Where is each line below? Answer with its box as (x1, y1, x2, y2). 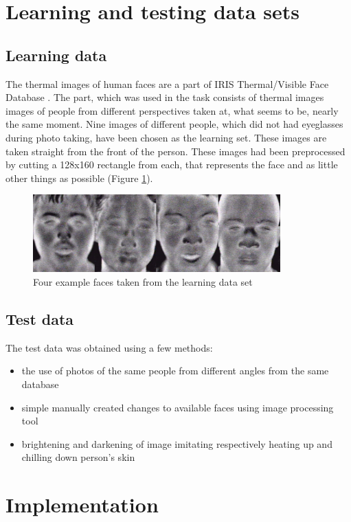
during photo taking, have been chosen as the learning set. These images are (5, 130, 327, 144)
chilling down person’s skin (21, 450, 135, 464)
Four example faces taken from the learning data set (33, 274, 253, 288)
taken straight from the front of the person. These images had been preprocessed (5, 144, 346, 158)
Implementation (5, 490, 159, 519)
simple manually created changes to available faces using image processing (21, 400, 334, 414)
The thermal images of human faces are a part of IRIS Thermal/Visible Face (5, 76, 329, 91)
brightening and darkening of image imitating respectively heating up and (21, 436, 332, 451)
